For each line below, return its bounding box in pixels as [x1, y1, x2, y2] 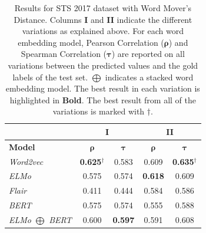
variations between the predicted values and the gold [8, 59, 198, 71]
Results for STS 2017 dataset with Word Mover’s [14, 2, 192, 13]
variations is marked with [52, 105, 145, 117]
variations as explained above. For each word [22, 25, 184, 37]
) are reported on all [111, 48, 185, 60]
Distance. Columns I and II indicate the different [14, 13, 192, 25]
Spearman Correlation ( [21, 48, 107, 60]
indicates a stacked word [105, 70, 194, 83]
